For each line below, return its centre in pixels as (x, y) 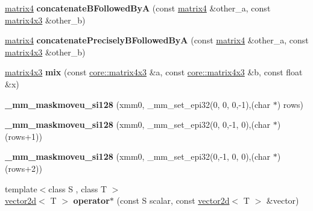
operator (91, 200)
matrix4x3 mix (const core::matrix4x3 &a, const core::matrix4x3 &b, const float (154, 72)
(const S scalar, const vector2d (173, 200)
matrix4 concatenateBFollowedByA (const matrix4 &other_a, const (138, 8)
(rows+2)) (24, 168)
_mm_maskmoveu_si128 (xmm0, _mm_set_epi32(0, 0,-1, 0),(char (138, 124)
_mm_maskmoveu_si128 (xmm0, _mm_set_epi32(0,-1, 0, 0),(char (138, 156)
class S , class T (78, 188)
